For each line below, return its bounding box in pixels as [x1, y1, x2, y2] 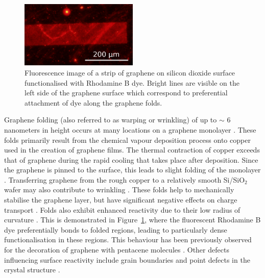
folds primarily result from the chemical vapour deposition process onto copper [4, 134, 251, 145]
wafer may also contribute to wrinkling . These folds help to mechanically [4, 184, 234, 195]
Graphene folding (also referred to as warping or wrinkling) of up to [4, 114, 217, 125]
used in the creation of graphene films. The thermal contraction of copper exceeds [4, 144, 260, 155]
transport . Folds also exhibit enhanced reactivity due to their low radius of [4, 204, 240, 215]
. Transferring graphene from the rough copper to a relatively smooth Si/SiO [4, 174, 245, 185]
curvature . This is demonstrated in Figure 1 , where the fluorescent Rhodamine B [4, 214, 261, 225]
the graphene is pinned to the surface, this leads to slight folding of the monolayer [4, 164, 261, 175]
